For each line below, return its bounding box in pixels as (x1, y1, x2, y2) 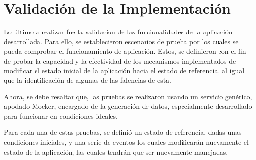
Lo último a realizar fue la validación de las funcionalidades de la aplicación (4, 27, 233, 37)
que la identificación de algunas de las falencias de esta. (4, 75, 172, 85)
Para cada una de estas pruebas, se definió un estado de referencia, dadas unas (4, 127, 242, 137)
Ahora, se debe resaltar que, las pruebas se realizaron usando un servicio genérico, (4, 91, 252, 101)
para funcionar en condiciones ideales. (4, 110, 118, 121)
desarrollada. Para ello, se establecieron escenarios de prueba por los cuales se (4, 36, 239, 46)
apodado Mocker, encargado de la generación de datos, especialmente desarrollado (4, 101, 252, 111)
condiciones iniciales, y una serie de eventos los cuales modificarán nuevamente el (4, 137, 249, 147)
